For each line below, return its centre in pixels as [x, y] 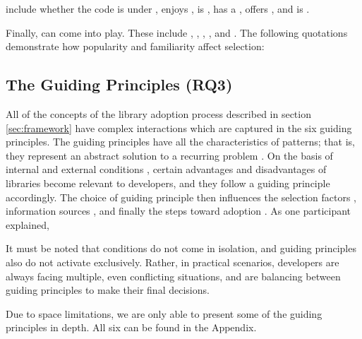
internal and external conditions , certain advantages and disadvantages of [166, 169]
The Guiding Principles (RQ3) [119, 84]
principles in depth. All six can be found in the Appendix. [131, 327]
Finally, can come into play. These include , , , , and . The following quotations [177, 32]
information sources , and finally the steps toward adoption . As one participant [179, 211]
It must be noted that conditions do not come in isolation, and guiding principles [181, 248]
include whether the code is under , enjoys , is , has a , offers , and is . [158, 8]
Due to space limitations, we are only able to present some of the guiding [164, 313]
